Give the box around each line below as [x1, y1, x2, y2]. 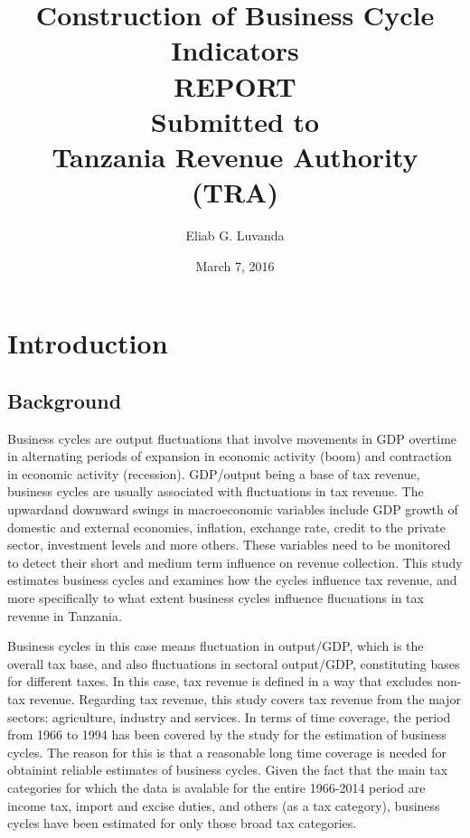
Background [7, 386, 122, 414]
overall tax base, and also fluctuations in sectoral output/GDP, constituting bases [7, 654, 460, 673]
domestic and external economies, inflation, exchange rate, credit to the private [7, 517, 446, 536]
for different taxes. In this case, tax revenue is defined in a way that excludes [7, 672, 433, 691]
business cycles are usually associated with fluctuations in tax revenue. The [7, 482, 424, 501]
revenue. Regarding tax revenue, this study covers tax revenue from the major [29, 689, 461, 708]
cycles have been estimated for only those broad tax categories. [7, 814, 357, 833]
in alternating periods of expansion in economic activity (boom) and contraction [7, 447, 452, 466]
